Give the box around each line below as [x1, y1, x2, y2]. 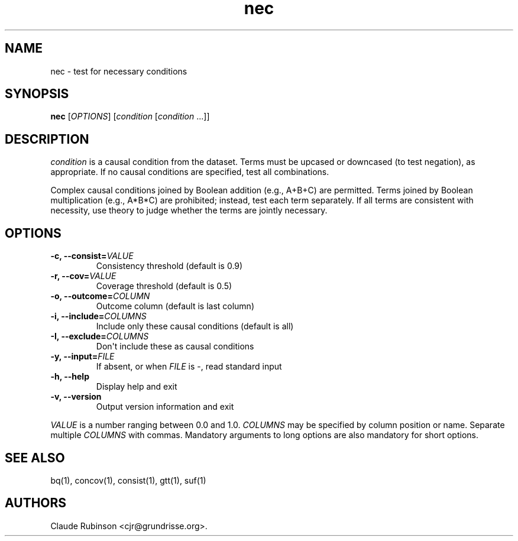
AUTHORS [5, 495, 67, 511]
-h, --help [50, 371, 89, 382]
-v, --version [50, 391, 102, 402]
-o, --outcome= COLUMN [50, 291, 150, 302]
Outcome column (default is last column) [96, 301, 254, 312]
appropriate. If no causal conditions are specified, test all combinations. [50, 167, 329, 177]
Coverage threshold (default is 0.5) [96, 281, 232, 291]
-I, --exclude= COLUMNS [50, 331, 149, 342]
